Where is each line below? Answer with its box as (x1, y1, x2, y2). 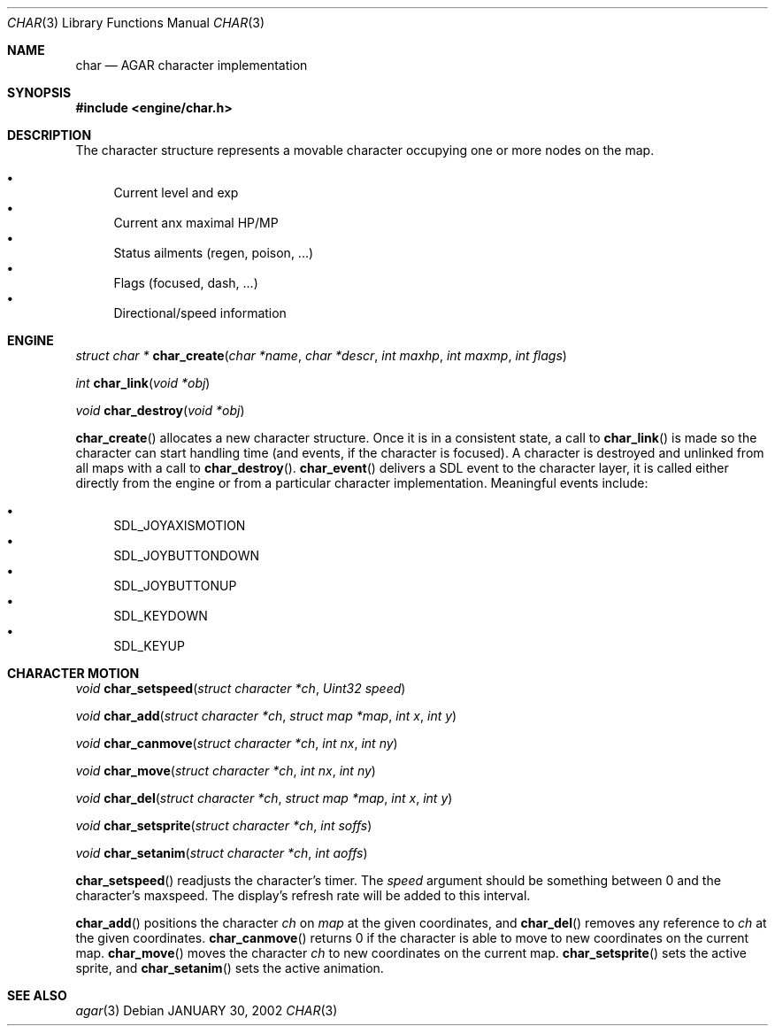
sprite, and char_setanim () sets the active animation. (75, 960, 384, 975)
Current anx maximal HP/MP (113, 215, 279, 230)
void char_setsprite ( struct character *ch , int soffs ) (75, 818, 372, 833)
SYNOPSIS (7, 85, 72, 100)
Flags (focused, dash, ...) (113, 275, 258, 290)
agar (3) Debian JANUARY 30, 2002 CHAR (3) (75, 1003, 338, 1018)
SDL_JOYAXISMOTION (113, 518, 246, 533)
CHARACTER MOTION (7, 666, 140, 681)
